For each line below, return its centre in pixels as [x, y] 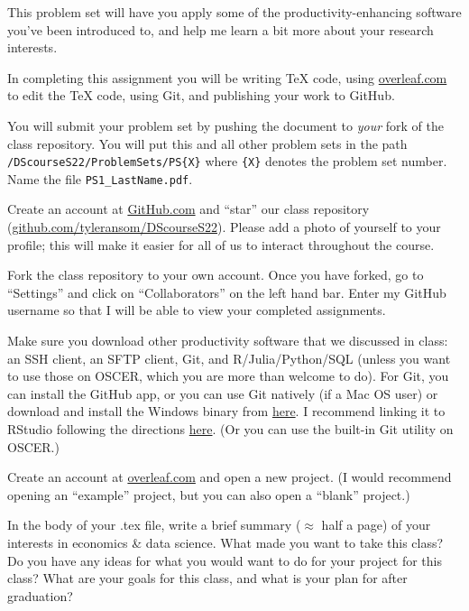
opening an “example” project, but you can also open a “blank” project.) [209, 494]
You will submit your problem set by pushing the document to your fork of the [225, 125]
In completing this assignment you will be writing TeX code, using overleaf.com [227, 77]
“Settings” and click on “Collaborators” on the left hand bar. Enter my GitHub [227, 292]
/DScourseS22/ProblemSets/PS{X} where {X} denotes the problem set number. [227, 161]
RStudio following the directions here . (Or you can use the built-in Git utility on [230, 429]
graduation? [40, 595]
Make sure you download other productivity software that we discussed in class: [228, 341]
